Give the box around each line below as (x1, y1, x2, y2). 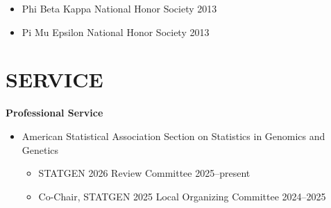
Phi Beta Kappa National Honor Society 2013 (22, 1, 217, 15)
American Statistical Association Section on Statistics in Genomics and (22, 128, 325, 143)
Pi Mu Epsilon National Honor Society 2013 (22, 24, 210, 39)
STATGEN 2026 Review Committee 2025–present (38, 166, 251, 180)
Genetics (22, 142, 59, 157)
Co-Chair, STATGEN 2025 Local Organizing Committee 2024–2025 (38, 189, 326, 203)
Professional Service (6, 105, 103, 120)
